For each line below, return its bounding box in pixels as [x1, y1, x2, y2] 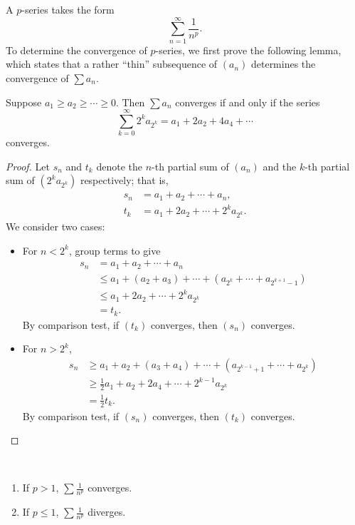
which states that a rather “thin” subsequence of [6, 56, 218, 71]
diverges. [88, 504, 126, 519]
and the [263, 158, 297, 173]
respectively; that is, [80, 173, 169, 188]
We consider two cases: [6, 219, 105, 234]
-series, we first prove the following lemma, [155, 42, 341, 57]
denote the [96, 158, 142, 173]
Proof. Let [6, 158, 50, 173]
